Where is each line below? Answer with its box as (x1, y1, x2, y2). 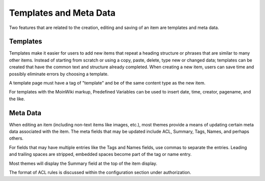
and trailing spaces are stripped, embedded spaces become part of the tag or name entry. (9, 151, 192, 157)
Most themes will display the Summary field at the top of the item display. (9, 160, 158, 166)
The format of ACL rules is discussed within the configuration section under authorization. (9, 170, 191, 176)
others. (9, 135, 24, 141)
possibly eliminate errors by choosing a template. (9, 71, 109, 77)
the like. (9, 96, 26, 102)
